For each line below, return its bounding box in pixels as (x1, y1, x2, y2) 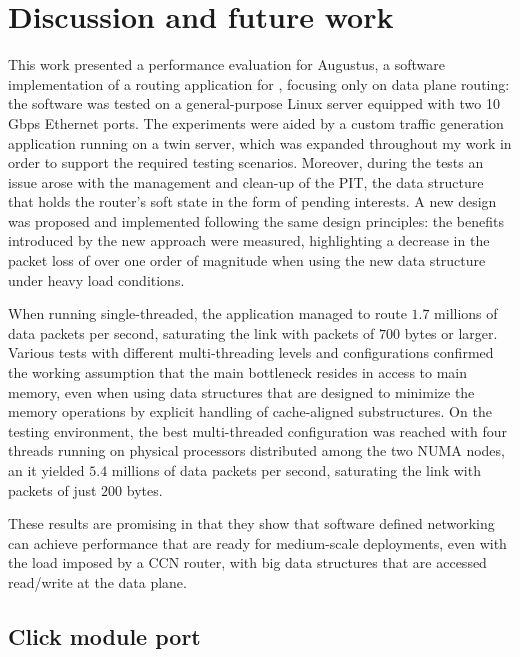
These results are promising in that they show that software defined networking (8, 513, 495, 534)
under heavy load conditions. (8, 269, 185, 290)
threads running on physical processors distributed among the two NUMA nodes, (8, 440, 505, 461)
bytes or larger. (404, 322, 498, 343)
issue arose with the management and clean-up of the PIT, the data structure (8, 171, 484, 192)
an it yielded (8, 460, 85, 480)
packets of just (8, 479, 97, 500)
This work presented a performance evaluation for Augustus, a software (8, 54, 445, 75)
